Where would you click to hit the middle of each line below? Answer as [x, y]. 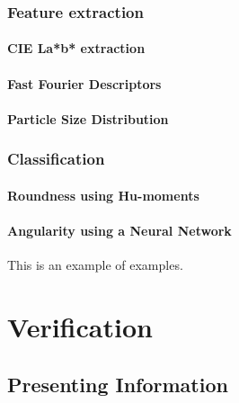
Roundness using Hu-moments [103, 195]
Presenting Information [118, 384]
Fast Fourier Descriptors [84, 83]
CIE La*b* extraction [76, 48]
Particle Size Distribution [88, 118]
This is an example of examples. [95, 265]
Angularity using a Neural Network [119, 231]
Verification [80, 327]
